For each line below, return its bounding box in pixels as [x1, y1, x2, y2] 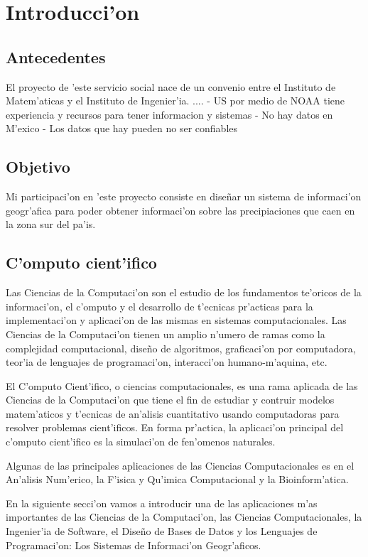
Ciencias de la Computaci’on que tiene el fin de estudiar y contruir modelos [6, 392, 335, 407]
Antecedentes [6, 45, 106, 67]
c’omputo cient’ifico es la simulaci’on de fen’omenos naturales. [6, 434, 276, 449]
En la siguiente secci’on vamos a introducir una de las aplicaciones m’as [6, 495, 318, 510]
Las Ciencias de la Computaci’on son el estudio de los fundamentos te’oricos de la [6, 285, 362, 300]
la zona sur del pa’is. [6, 217, 96, 232]
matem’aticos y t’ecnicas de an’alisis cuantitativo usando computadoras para [6, 406, 340, 421]
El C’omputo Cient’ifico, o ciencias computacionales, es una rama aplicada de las [6, 378, 358, 393]
